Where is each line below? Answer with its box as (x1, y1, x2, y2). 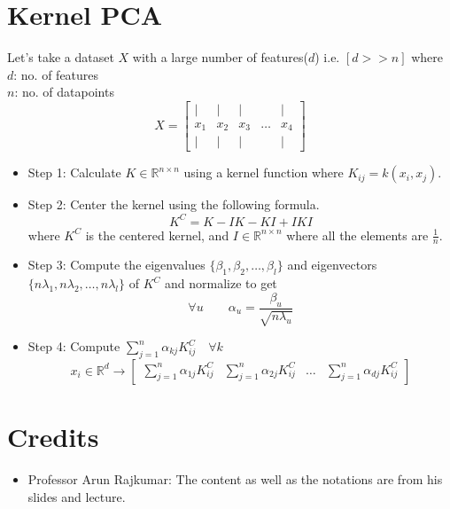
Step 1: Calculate (27, 163, 121, 182)
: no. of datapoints (14, 82, 114, 101)
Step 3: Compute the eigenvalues (27, 255, 206, 274)
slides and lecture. (27, 487, 126, 505)
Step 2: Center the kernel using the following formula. (27, 195, 320, 214)
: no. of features (13, 65, 99, 83)
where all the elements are (286, 225, 429, 244)
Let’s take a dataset (7, 48, 114, 67)
